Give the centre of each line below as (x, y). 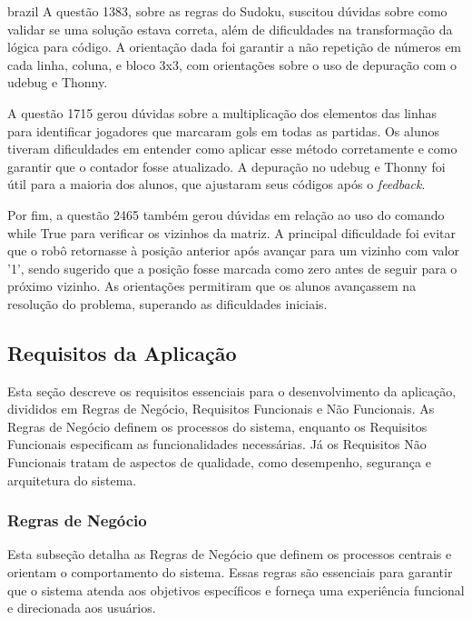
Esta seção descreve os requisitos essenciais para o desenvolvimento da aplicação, (232, 390)
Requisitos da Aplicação (122, 352)
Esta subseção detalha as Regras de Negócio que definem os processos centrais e (230, 554)
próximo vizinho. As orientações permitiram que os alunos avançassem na (212, 286)
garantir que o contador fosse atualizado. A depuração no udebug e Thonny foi (226, 166)
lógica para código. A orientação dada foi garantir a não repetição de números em (235, 47)
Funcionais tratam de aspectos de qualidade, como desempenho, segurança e (219, 462)
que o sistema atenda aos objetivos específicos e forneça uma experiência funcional (236, 590)
